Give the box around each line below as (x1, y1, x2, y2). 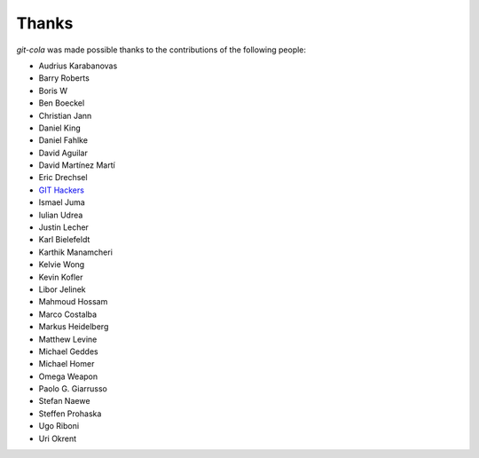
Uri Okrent (38, 433, 77, 444)
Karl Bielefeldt (38, 234, 90, 245)
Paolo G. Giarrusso (38, 383, 108, 394)
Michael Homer (38, 359, 95, 369)
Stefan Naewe (38, 396, 90, 407)
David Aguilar (38, 147, 88, 158)
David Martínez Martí (38, 160, 115, 170)
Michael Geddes (38, 346, 98, 357)
